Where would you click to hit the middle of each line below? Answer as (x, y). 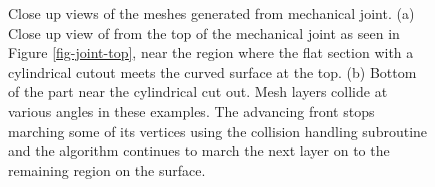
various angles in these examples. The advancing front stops (191, 110)
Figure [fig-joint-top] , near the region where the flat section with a (211, 52)
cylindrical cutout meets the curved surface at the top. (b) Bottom (212, 71)
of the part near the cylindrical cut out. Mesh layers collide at (198, 91)
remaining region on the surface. (107, 169)
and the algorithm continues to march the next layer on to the (199, 150)
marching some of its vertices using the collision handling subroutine (218, 130)
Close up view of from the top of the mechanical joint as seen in (204, 32)
